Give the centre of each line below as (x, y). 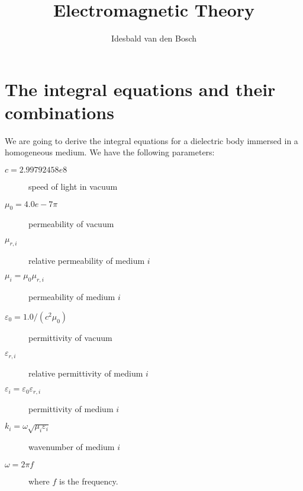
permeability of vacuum (71, 224)
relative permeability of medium (87, 260)
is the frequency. (89, 481)
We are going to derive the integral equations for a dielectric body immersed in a (151, 140)
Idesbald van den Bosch (154, 38)
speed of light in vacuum (73, 186)
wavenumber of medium (72, 447)
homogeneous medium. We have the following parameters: (110, 152)
